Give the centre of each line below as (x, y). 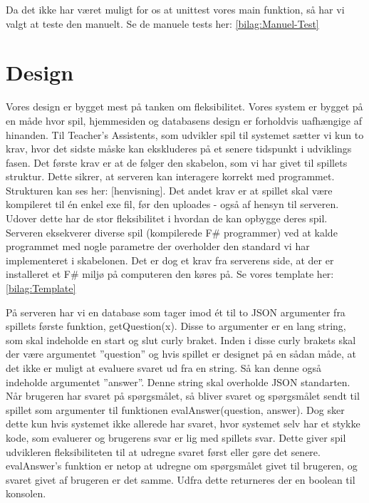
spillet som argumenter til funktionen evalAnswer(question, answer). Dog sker (175, 409)
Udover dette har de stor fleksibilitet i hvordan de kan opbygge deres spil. (167, 218)
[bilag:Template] (41, 288)
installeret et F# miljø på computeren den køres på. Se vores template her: (170, 274)
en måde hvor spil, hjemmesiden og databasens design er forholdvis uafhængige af (184, 120)
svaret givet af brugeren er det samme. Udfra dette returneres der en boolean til (181, 479)
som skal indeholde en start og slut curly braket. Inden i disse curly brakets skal (181, 339)
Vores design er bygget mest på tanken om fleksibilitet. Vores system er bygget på (184, 107)
